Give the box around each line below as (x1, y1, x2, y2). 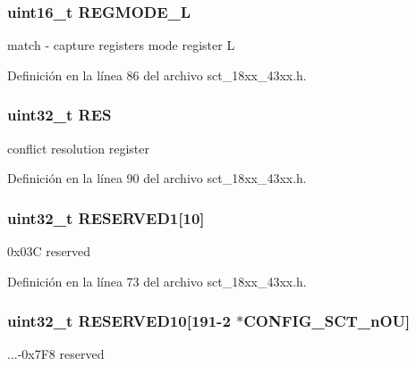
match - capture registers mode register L (7, 36, 235, 54)
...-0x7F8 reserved (7, 345, 105, 363)
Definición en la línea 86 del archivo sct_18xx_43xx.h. (7, 65, 307, 84)
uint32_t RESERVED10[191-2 (7, 310, 231, 332)
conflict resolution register (7, 138, 149, 157)
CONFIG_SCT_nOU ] (243, 310, 411, 332)
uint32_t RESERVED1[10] (7, 206, 205, 229)
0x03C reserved (7, 242, 91, 261)
